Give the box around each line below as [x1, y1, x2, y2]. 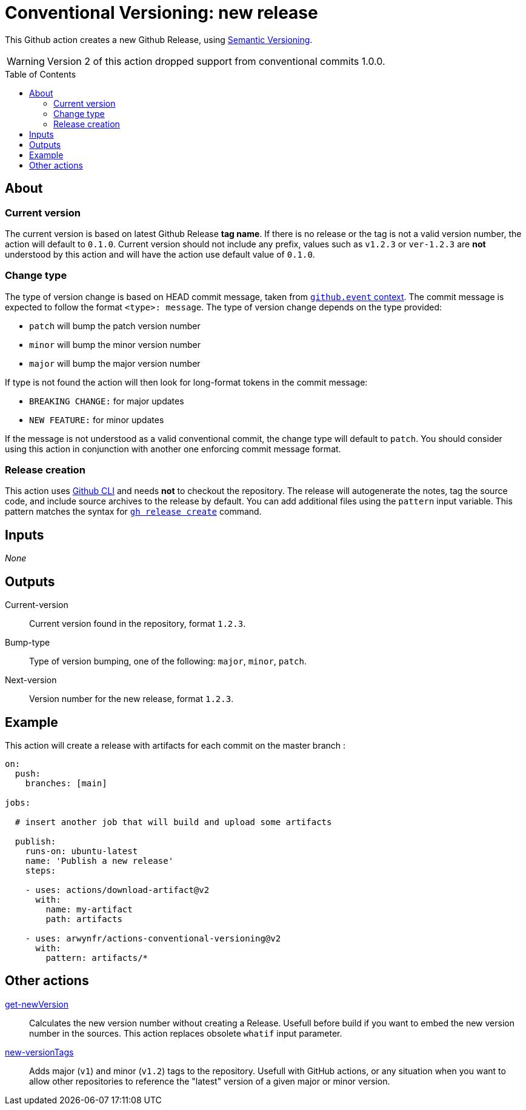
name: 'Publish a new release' [25, 856, 174, 866]
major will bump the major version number [29, 358, 201, 369]
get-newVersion [5, 998, 68, 1009]
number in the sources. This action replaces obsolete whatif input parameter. [29, 1028, 342, 1038]
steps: [25, 866, 56, 875]
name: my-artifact [45, 904, 133, 914]
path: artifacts [45, 914, 122, 924]
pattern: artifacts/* [45, 953, 148, 963]
